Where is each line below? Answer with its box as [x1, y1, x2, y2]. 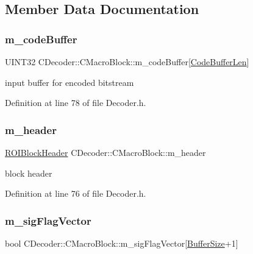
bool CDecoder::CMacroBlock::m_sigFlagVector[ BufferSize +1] [5, 237, 238, 249]
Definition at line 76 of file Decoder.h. [5, 187, 146, 200]
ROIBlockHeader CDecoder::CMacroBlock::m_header [5, 146, 206, 158]
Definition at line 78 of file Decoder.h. [5, 96, 146, 109]
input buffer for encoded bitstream [5, 76, 134, 88]
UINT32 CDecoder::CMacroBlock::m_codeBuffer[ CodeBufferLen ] [5, 55, 249, 68]
